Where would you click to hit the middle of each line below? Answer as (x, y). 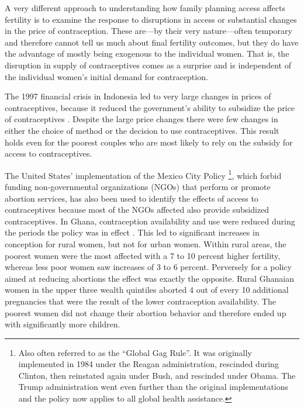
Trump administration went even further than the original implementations (153, 387)
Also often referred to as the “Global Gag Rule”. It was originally (135, 352)
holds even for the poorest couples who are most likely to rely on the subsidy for (149, 142)
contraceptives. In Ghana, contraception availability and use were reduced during (150, 221)
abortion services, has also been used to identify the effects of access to (132, 198)
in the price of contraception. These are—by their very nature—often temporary (148, 31)
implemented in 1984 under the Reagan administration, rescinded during (148, 364)
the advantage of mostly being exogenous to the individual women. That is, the (147, 53)
